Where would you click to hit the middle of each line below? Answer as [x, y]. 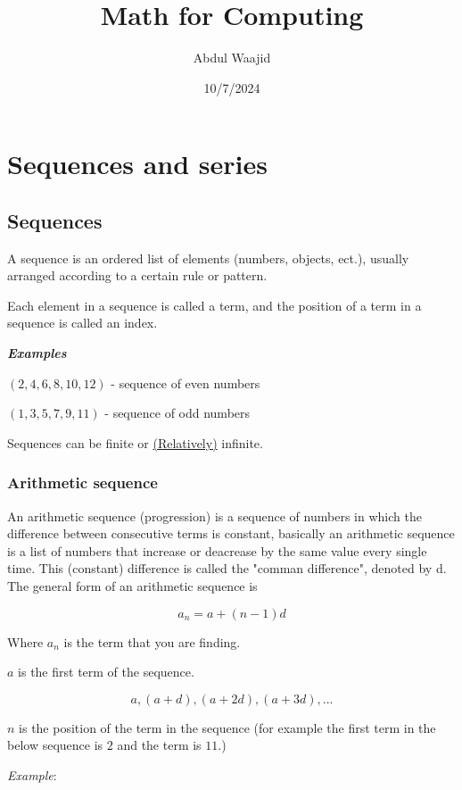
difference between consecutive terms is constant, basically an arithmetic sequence [231, 533]
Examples [37, 353]
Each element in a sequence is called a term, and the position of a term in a [214, 305]
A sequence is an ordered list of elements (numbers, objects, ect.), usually [208, 258]
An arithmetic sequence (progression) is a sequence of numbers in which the [214, 516]
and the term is [159, 745]
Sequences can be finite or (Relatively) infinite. [135, 442]
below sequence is [55, 745]
